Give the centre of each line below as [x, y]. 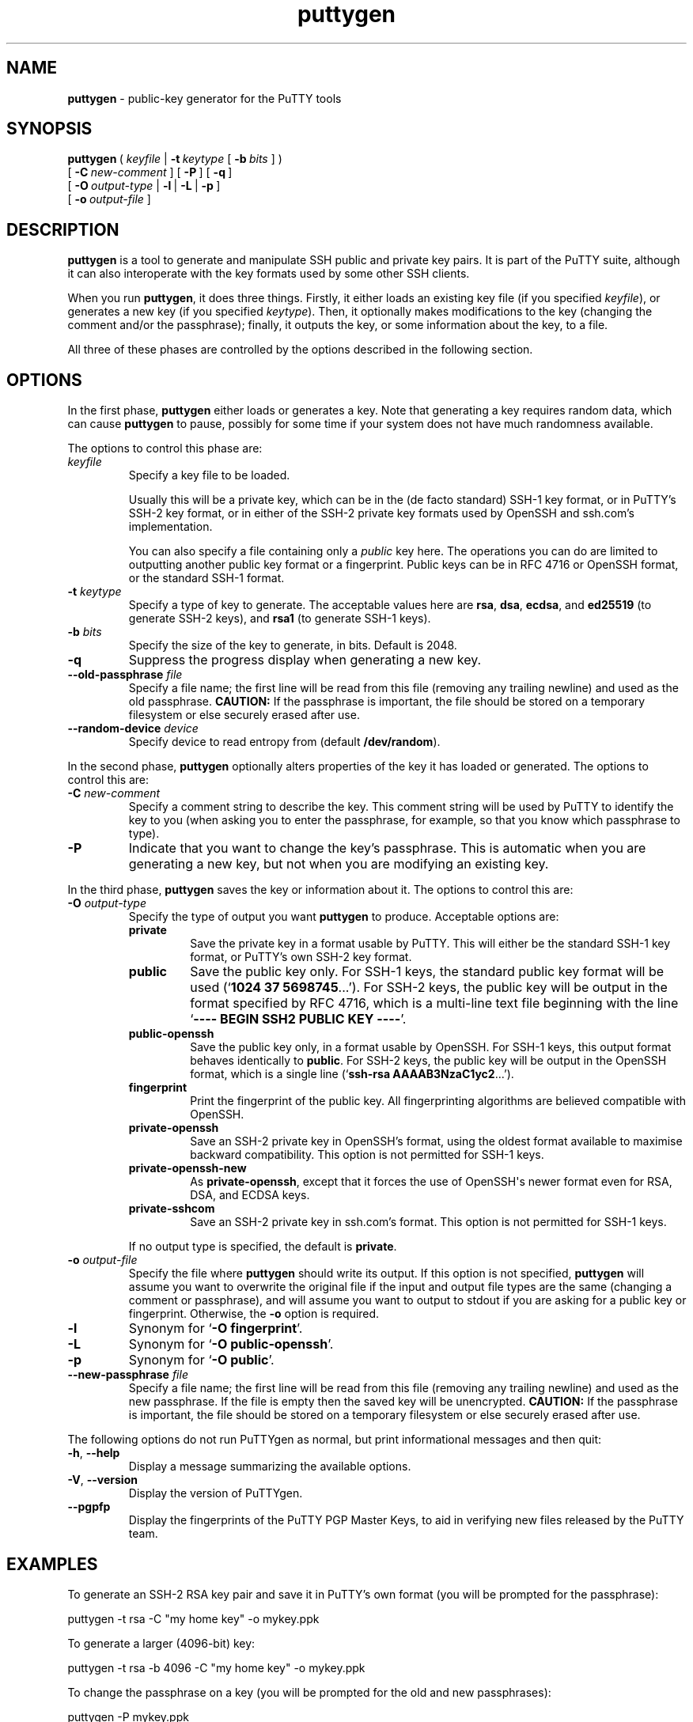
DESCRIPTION [63, 229]
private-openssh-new [187, 1168]
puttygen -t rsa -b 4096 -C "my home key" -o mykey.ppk [216, 1667]
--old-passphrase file [125, 675]
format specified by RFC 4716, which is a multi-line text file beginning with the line [434, 1003]
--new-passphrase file [128, 1375]
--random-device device [133, 729]
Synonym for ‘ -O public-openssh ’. [231, 1344]
